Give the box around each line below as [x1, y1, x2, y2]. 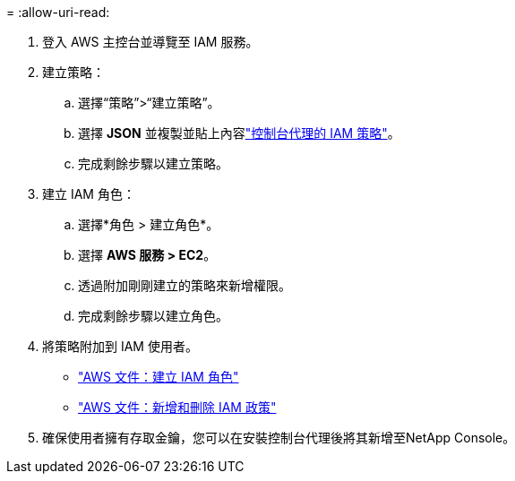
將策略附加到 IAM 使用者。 [42, 339, 198, 354]
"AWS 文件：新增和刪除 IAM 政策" [78, 399, 277, 415]
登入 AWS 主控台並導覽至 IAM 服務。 [42, 34, 259, 49]
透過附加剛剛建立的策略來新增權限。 [78, 278, 291, 293]
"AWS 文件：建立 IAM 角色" [78, 369, 239, 384]
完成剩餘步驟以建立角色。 [78, 308, 228, 323]
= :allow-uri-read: [6, 4, 110, 20]
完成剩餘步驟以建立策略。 [78, 156, 228, 171]
